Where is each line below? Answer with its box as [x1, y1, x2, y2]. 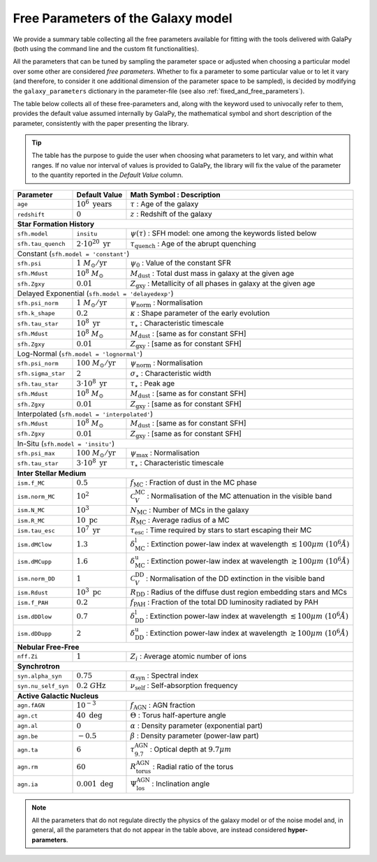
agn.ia [17, 780, 38, 788]
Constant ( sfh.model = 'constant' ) [17, 249, 130, 258]
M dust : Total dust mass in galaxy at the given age [130, 268, 295, 279]
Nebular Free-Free [17, 642, 80, 652]
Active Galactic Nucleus [17, 691, 99, 701]
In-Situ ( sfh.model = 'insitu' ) [17, 439, 115, 448]
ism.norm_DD [17, 575, 55, 583]
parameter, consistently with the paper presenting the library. [13, 119, 189, 127]
